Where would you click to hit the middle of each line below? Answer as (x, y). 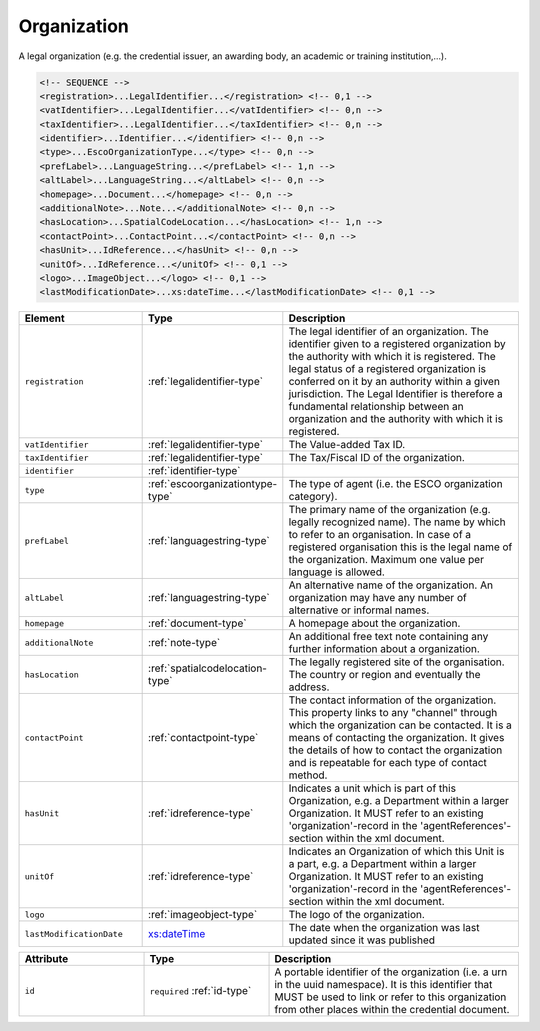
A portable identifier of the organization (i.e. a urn (391, 972)
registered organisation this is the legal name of (400, 547)
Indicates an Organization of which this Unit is (396, 852)
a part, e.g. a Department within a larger (382, 864)
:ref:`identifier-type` (194, 471)
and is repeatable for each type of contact (387, 763)
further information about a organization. (384, 649)
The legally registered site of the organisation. (396, 662)
